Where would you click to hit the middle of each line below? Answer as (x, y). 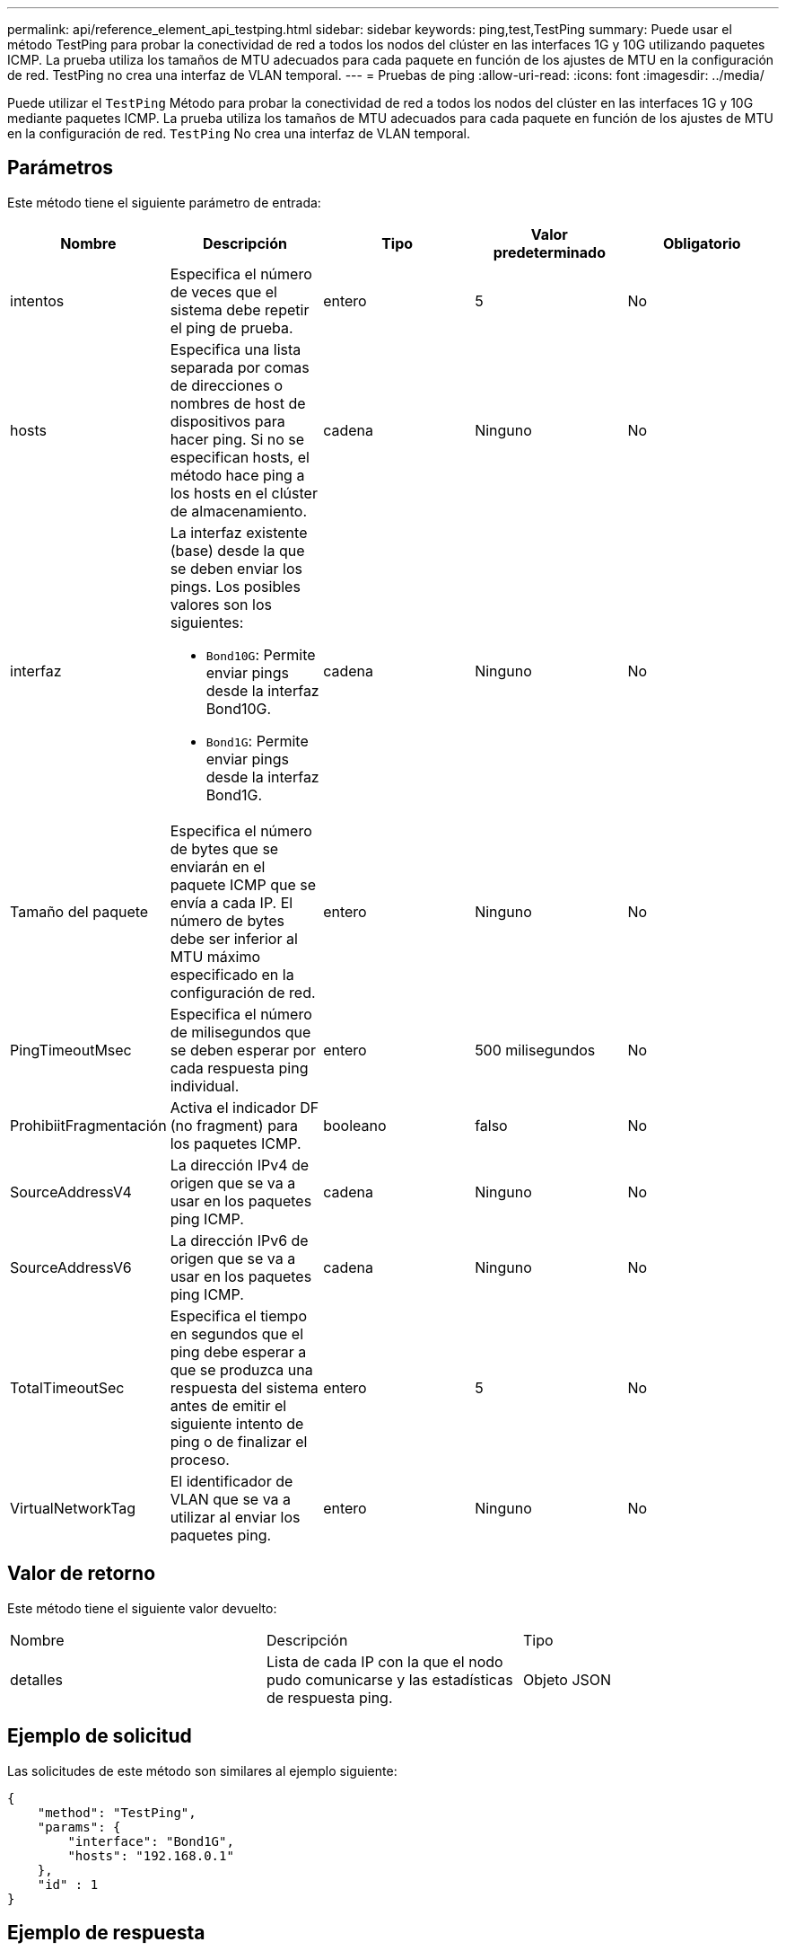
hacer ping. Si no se (237, 439)
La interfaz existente (239, 532)
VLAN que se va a (231, 1499)
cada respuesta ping (239, 1068)
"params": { (79, 1827)
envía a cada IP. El (231, 902)
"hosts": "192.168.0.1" (151, 1855)
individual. (205, 1086)
